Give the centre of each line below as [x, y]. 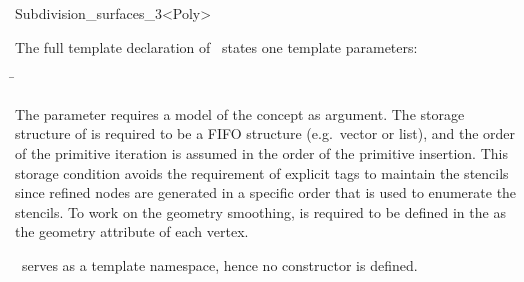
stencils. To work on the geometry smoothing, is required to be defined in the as [260, 211]
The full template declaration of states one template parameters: [216, 46]
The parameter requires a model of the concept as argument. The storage [240, 113]
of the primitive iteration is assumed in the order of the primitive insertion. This [261, 152]
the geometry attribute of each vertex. [132, 231]
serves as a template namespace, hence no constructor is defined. [219, 264]
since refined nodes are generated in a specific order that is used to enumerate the [266, 192]
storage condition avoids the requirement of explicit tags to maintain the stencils [262, 172]
